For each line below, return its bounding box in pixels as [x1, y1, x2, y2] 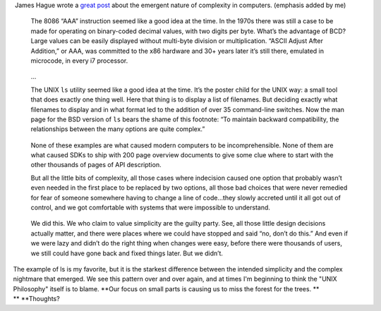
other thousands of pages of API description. [30, 161, 162, 169]
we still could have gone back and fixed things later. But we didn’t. [30, 249, 224, 257]
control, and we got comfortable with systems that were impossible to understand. [30, 203, 271, 212]
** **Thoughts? [13, 295, 60, 303]
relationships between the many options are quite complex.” [30, 125, 205, 133]
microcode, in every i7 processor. [30, 56, 128, 65]
